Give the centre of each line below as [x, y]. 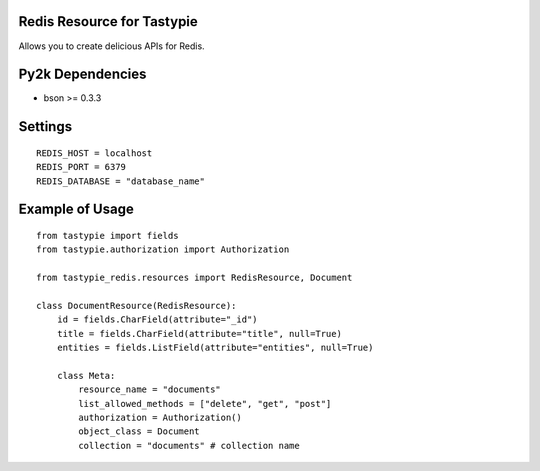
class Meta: [86, 375]
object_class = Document [139, 431]
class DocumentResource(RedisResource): [136, 305]
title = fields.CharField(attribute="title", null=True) [199, 333]
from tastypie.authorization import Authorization [163, 249]
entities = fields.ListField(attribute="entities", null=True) [215, 348]
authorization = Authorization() [160, 418]
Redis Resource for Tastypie [108, 21]
